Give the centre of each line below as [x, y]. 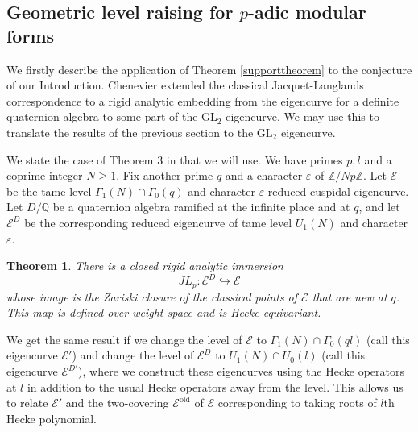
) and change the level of [133, 355]
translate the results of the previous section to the [130, 132]
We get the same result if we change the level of [124, 339]
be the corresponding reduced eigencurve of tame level [158, 222]
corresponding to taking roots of [297, 403]
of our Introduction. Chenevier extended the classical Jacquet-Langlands [185, 85]
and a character [264, 175]
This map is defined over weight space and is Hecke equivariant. [164, 312]
